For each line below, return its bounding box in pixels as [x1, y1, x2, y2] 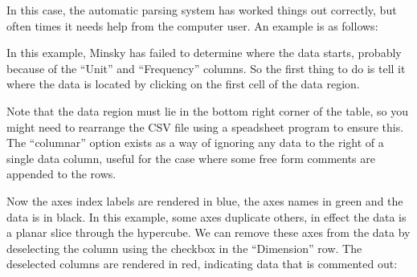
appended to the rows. [6, 165, 117, 182]
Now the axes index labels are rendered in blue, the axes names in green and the [6, 192, 403, 209]
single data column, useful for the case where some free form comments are [6, 149, 376, 166]
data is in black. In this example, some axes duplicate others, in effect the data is [6, 208, 407, 225]
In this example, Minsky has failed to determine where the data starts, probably [6, 44, 402, 61]
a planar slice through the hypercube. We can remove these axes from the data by [6, 224, 411, 241]
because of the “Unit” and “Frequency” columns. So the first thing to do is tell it [6, 59, 406, 76]
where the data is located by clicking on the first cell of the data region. [6, 75, 360, 92]
